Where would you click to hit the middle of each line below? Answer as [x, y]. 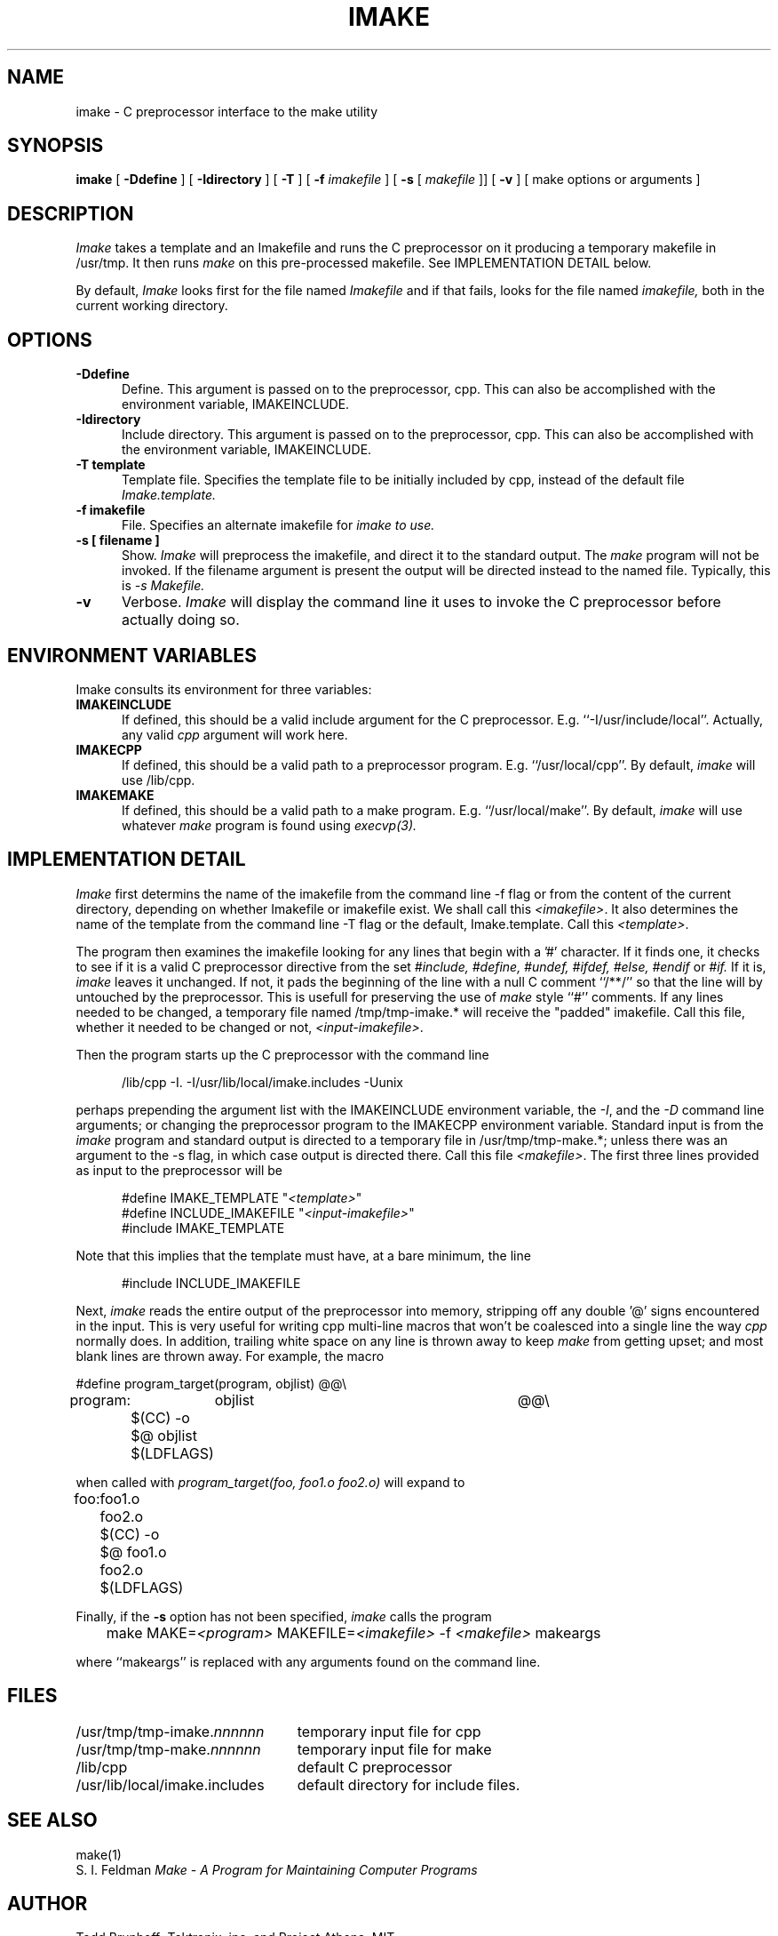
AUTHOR [48, 1903]
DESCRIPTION [71, 213]
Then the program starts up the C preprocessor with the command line [282, 1054]
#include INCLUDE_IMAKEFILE [211, 1283]
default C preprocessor [375, 1767]
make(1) [99, 1854]
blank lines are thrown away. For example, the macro [230, 1356]
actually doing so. [180, 620]
